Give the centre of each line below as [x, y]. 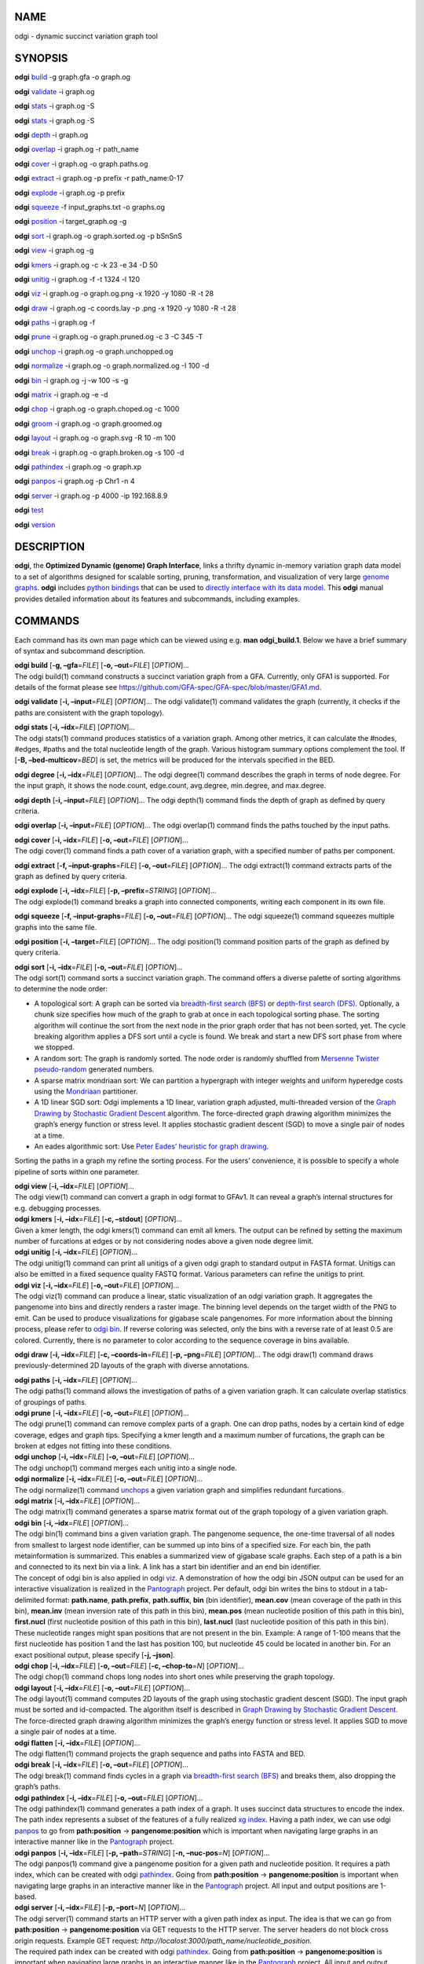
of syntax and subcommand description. [80, 650]
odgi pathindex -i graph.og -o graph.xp [78, 467]
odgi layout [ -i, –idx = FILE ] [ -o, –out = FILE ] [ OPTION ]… [102, 1687]
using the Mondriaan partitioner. [86, 1091]
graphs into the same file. [56, 927]
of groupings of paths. [51, 1402]
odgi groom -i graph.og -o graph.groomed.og [88, 423]
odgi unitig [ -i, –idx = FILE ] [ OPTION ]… [76, 1252]
